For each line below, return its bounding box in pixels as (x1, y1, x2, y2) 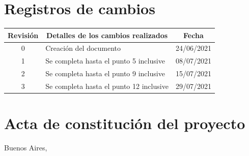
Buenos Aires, (4, 142, 47, 153)
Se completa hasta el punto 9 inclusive (45, 68, 165, 79)
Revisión (8, 29, 39, 40)
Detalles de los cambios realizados (46, 29, 168, 40)
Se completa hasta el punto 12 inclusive (45, 81, 169, 91)
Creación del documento (45, 43, 121, 53)
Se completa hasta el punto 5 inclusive (45, 55, 165, 66)
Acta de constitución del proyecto (4, 113, 245, 134)
